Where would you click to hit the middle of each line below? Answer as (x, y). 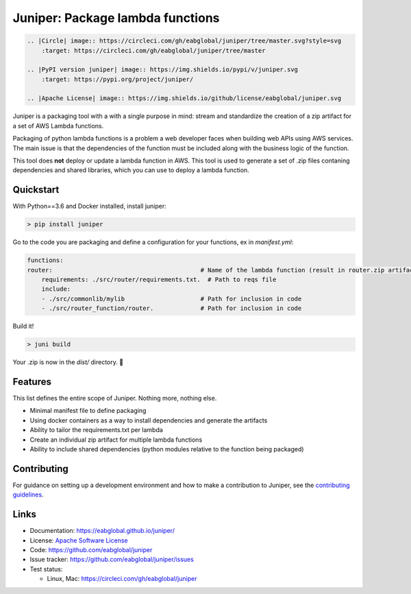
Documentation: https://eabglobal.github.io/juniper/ (102, 531)
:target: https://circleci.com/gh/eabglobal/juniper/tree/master (153, 50)
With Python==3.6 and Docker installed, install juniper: (90, 206)
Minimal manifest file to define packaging (88, 411)
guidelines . (28, 495)
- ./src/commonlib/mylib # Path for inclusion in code (172, 299)
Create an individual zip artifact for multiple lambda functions (116, 440)
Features (32, 382)
